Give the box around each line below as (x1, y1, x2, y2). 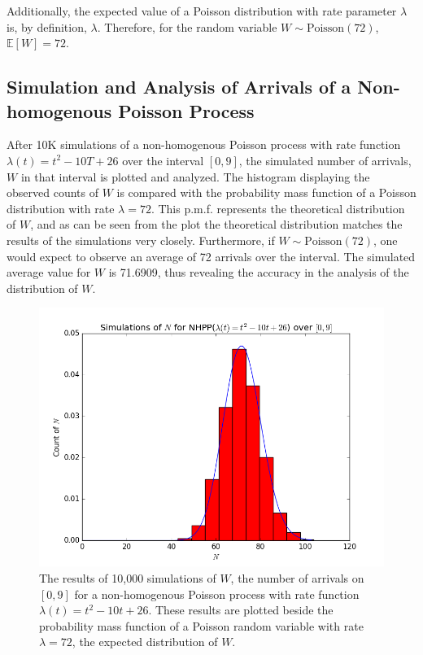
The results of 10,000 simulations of (39, 569, 216, 586)
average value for (7, 264, 91, 281)
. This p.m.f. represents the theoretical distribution (150, 199, 405, 216)
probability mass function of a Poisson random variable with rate (39, 617, 364, 634)
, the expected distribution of (72, 633, 218, 650)
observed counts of (7, 184, 98, 201)
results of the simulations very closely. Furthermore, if (7, 231, 275, 248)
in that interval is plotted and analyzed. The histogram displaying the (20, 168, 370, 185)
